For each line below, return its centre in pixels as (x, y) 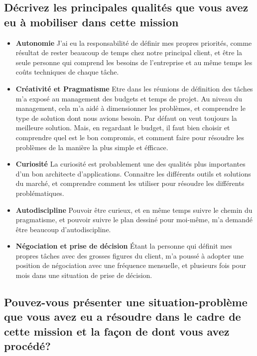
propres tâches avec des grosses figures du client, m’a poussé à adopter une (130, 255)
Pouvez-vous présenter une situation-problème (126, 302)
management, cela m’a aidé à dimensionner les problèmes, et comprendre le (130, 108)
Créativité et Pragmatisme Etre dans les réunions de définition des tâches (134, 88)
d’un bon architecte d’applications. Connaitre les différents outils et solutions (133, 173)
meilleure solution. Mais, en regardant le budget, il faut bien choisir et (123, 128)
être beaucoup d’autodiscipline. (63, 229)
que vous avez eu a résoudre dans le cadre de (123, 316)
